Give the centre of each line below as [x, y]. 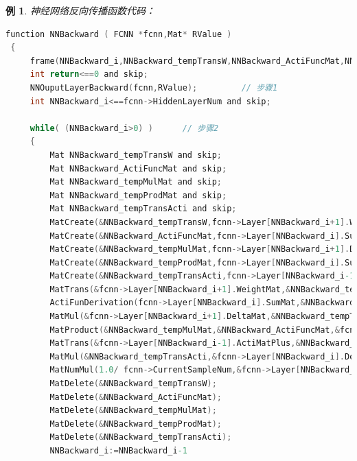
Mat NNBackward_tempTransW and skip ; [136, 155]
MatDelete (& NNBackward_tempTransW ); [133, 384]
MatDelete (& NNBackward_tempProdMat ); [136, 424]
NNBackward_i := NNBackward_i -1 [118, 451]
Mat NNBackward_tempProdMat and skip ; [138, 195]
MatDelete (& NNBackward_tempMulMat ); [133, 411]
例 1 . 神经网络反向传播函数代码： [80, 10]
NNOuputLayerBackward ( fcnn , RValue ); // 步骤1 [154, 87]
